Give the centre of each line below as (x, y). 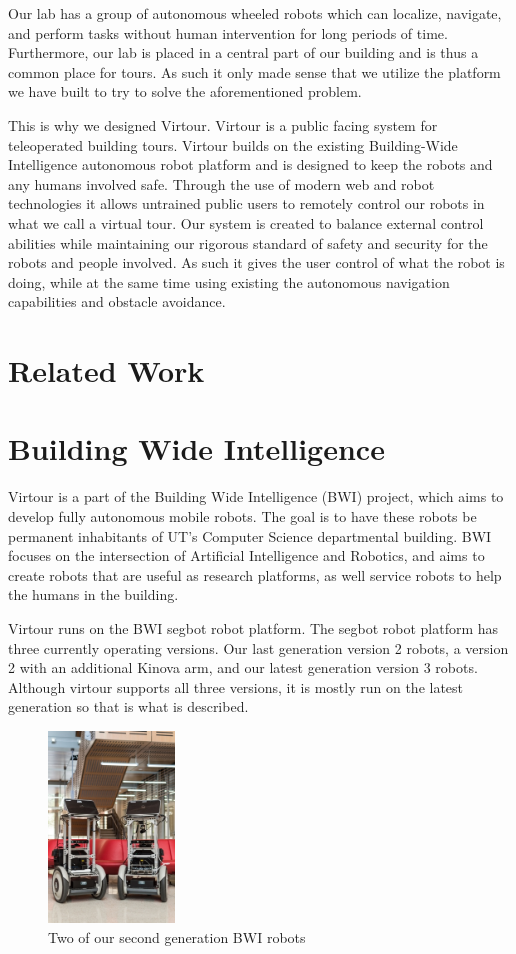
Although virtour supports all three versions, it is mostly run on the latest (236, 686)
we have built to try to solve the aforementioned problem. (185, 91)
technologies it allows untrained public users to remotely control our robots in (246, 203)
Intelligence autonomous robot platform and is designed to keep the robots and (250, 164)
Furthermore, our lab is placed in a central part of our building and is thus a (243, 52)
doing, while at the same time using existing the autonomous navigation (229, 281)
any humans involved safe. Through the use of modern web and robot (221, 183)
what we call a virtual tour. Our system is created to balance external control (246, 222)
